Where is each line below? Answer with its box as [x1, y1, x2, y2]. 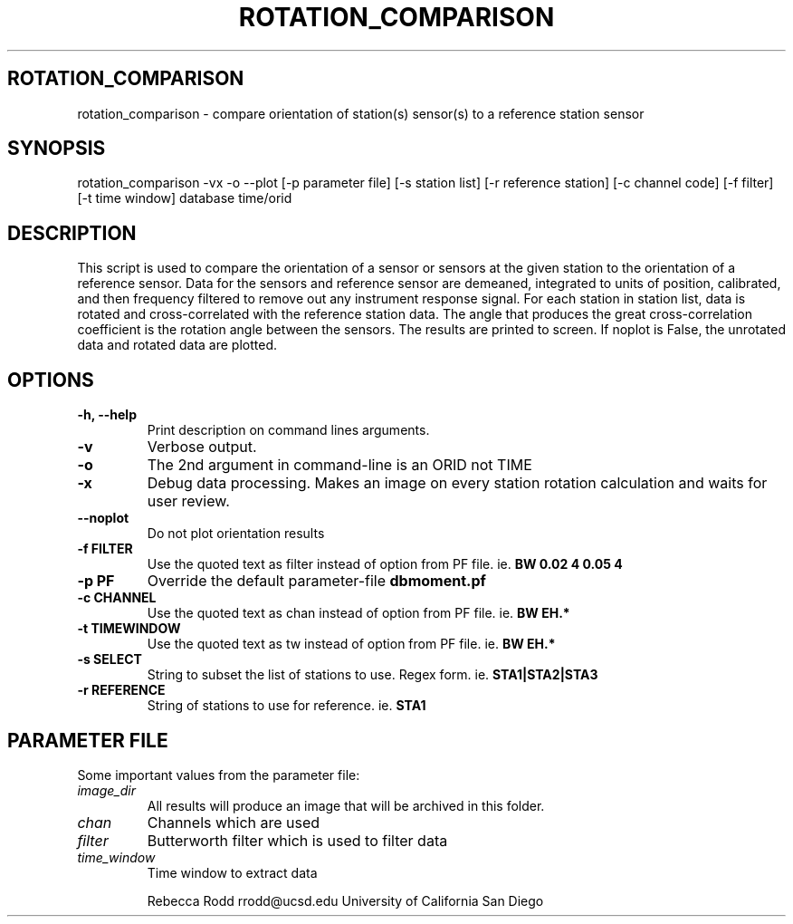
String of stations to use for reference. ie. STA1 [147, 698, 426, 714]
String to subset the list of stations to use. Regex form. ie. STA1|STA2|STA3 [147, 667, 598, 683]
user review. [147, 492, 230, 511]
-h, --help [77, 407, 137, 423]
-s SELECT [77, 651, 142, 668]
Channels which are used [147, 813, 320, 832]
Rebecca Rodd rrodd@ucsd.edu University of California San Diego [147, 892, 544, 909]
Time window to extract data [147, 864, 318, 881]
